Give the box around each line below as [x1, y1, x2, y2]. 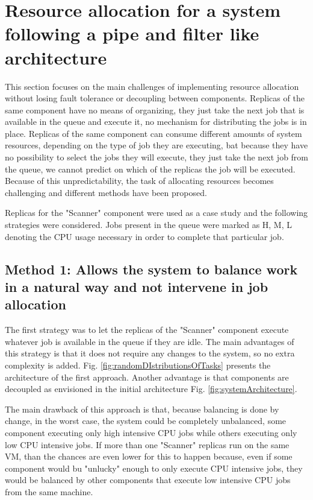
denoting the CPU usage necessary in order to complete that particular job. [5, 230, 284, 242]
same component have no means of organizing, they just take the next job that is [5, 103, 305, 116]
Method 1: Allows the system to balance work [5, 259, 298, 278]
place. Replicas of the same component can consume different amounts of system [5, 127, 302, 139]
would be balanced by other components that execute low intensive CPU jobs [5, 473, 291, 486]
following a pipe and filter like [5, 21, 259, 46]
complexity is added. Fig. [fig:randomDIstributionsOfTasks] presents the [5, 358, 271, 371]
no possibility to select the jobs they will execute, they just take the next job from [5, 151, 309, 163]
